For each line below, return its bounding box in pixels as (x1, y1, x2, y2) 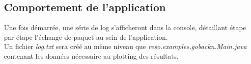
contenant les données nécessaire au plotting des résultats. (4, 50, 179, 61)
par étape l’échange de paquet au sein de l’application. (4, 32, 168, 42)
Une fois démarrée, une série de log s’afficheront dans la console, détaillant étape (4, 22, 246, 32)
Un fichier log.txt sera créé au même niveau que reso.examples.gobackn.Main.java (4, 41, 247, 51)
